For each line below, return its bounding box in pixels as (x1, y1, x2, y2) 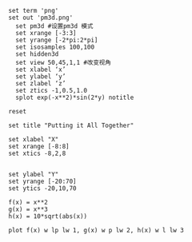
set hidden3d (15, 50, 59, 58)
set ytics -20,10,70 (8, 184, 78, 192)
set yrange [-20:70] (8, 177, 78, 185)
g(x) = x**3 (8, 205, 48, 213)
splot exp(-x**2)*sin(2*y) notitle (15, 93, 134, 101)
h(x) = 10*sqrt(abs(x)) (8, 212, 88, 220)
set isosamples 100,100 (15, 43, 94, 51)
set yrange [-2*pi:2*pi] (15, 36, 98, 44)
